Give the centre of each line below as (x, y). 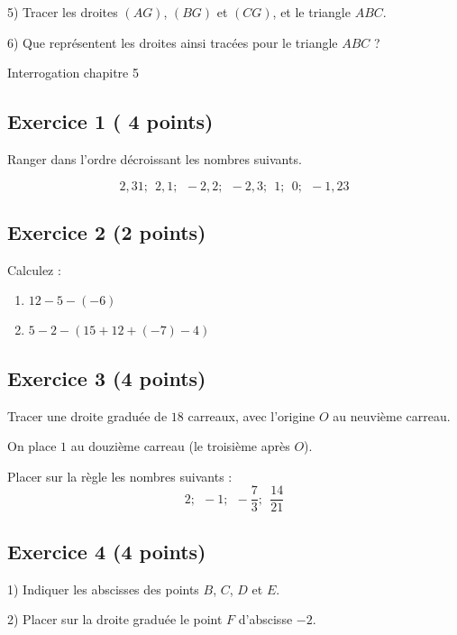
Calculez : (34, 269)
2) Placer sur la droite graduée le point (115, 619)
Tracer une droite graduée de (87, 415)
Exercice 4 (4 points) (107, 551)
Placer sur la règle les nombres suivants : (120, 476)
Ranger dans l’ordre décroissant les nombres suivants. (155, 158)
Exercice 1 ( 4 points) (110, 121)
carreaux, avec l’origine (251, 415)
